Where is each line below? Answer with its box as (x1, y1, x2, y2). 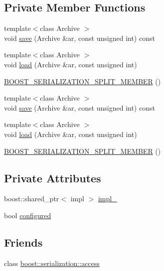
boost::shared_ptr (4, 193, 59, 204)
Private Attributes (4, 170, 101, 185)
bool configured (4, 210, 51, 220)
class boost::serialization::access (4, 258, 100, 268)
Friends (4, 234, 43, 250)
